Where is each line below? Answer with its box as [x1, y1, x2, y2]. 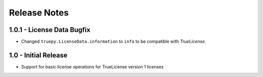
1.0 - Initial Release [9, 51, 68, 59]
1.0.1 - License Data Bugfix [9, 26, 91, 34]
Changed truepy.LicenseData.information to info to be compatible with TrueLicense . [21, 39, 207, 45]
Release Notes [9, 7, 69, 18]
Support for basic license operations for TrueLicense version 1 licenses [21, 63, 164, 70]
